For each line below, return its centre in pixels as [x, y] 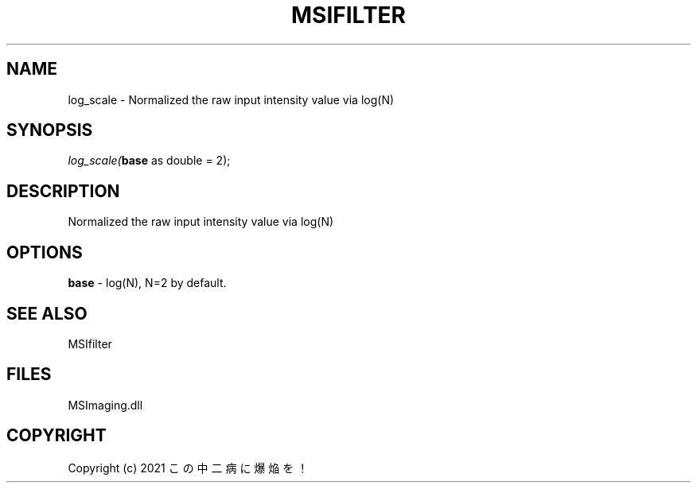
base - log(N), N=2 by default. [147, 283]
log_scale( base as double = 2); [149, 161]
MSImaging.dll [105, 405]
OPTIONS [45, 252]
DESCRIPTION [63, 191]
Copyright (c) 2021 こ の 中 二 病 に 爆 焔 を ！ [188, 468]
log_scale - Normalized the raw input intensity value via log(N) [231, 99]
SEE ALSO [47, 313]
